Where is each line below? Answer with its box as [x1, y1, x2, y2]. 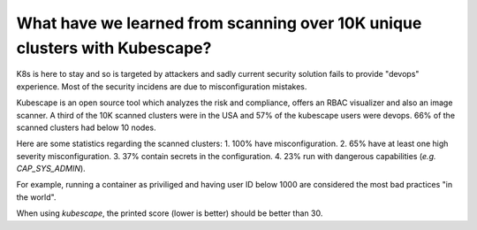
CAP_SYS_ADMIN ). [16, 164, 86, 174]
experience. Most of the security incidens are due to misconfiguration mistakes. [16, 80, 307, 92]
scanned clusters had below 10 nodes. [16, 122, 156, 133]
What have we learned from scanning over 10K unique [16, 13, 422, 33]
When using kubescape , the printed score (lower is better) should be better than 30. [16, 208, 323, 218]
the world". [16, 191, 57, 203]
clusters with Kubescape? [16, 38, 212, 57]
